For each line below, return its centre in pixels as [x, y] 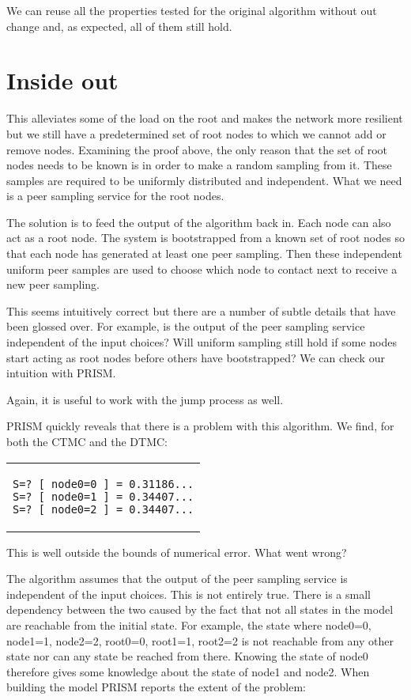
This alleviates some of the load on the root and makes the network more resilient [205, 118]
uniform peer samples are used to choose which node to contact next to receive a [202, 269]
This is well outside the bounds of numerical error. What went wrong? [177, 552]
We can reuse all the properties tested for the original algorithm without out [192, 10]
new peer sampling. [53, 284]
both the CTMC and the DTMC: [87, 441]
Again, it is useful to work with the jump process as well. [145, 399]
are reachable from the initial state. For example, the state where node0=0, [189, 624]
